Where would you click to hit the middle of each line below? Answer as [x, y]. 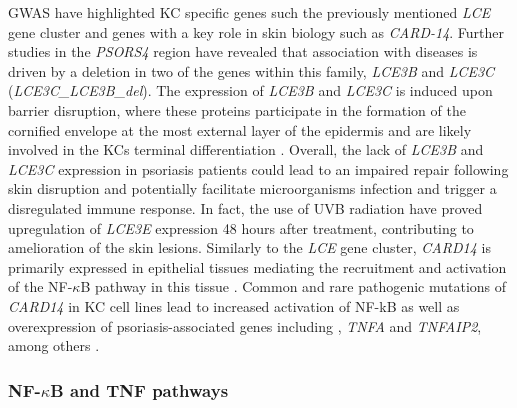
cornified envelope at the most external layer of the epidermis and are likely [240, 129]
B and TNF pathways [139, 389]
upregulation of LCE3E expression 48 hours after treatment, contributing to [241, 227]
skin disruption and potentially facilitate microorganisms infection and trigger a [252, 188]
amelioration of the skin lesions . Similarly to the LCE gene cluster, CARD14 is [249, 247]
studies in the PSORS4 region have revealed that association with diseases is [243, 51]
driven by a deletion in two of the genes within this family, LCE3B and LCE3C [251, 70]
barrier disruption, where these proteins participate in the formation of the [237, 109]
